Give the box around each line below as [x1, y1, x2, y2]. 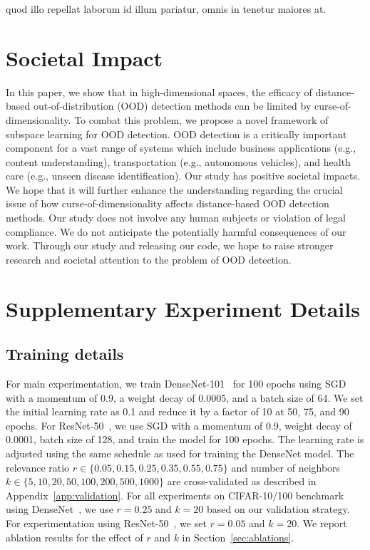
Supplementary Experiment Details [6, 294, 360, 323]
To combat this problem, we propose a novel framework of [74, 112, 329, 127]
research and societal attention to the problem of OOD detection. [6, 251, 292, 266]
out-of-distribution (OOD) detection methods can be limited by [33, 98, 312, 113]
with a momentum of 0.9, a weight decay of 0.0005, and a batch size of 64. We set [6, 390, 364, 405]
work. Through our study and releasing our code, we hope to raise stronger [6, 238, 334, 253]
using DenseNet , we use [6, 502, 113, 517]
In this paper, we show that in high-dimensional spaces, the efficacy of [6, 84, 312, 99]
